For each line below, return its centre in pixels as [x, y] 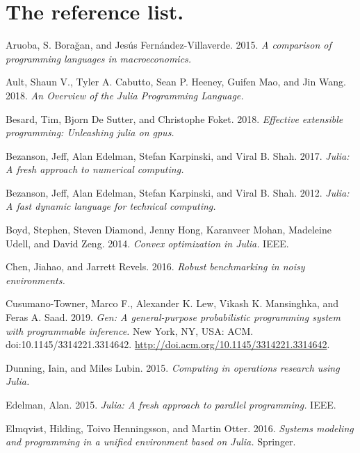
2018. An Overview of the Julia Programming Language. [125, 95]
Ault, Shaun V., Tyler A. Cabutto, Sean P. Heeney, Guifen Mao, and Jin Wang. [176, 82]
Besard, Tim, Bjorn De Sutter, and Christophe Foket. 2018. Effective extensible [174, 118]
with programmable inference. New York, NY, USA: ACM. [130, 330]
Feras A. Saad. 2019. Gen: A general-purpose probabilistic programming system [173, 317]
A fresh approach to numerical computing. [95, 169]
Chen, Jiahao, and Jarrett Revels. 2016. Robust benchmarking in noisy [155, 266]
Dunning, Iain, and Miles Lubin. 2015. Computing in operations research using [173, 367]
